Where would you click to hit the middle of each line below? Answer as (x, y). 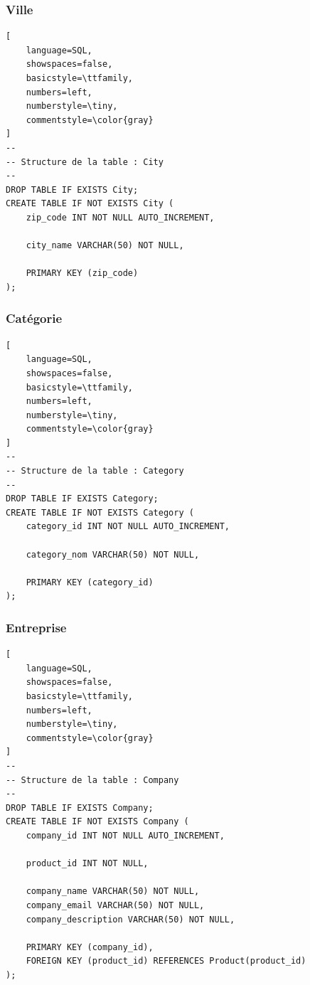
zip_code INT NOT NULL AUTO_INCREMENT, (120, 217)
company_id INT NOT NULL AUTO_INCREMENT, (125, 835)
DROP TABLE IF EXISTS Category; (82, 499)
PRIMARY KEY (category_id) (90, 582)
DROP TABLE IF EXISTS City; (72, 190)
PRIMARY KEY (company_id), (90, 947)
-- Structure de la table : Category (95, 471)
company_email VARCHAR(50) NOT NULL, (115, 905)
